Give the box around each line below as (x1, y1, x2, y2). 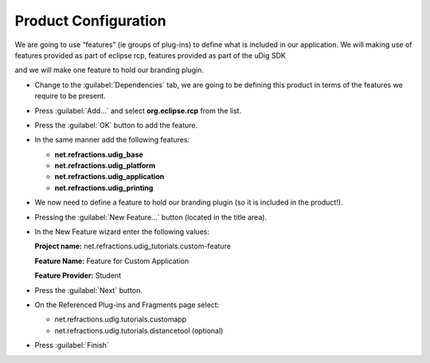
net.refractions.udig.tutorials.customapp (54, 314, 187, 324)
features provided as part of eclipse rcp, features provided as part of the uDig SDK (14, 50, 286, 60)
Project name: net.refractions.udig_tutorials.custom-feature (34, 241, 231, 251)
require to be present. (34, 92, 107, 101)
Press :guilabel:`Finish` (34, 341, 109, 350)
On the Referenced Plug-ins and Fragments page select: (34, 299, 220, 310)
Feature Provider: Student (34, 271, 122, 280)
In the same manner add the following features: (34, 135, 190, 145)
